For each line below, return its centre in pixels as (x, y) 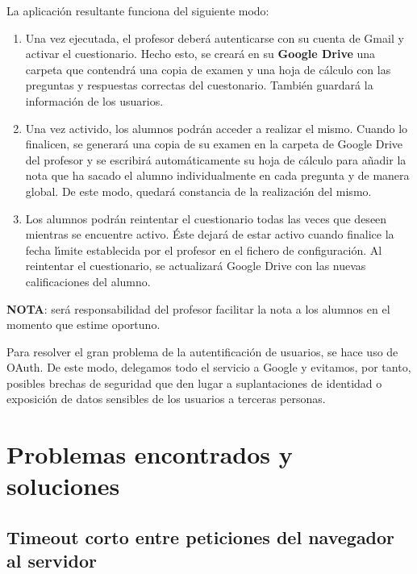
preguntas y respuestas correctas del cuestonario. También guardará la (199, 85)
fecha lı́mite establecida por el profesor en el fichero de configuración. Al (204, 250)
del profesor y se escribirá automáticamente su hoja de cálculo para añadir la (216, 159)
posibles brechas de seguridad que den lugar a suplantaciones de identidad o (194, 383)
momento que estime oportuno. (83, 324)
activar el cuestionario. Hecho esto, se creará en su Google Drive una (200, 54)
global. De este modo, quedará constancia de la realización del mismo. (198, 191)
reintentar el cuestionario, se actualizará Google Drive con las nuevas (196, 266)
